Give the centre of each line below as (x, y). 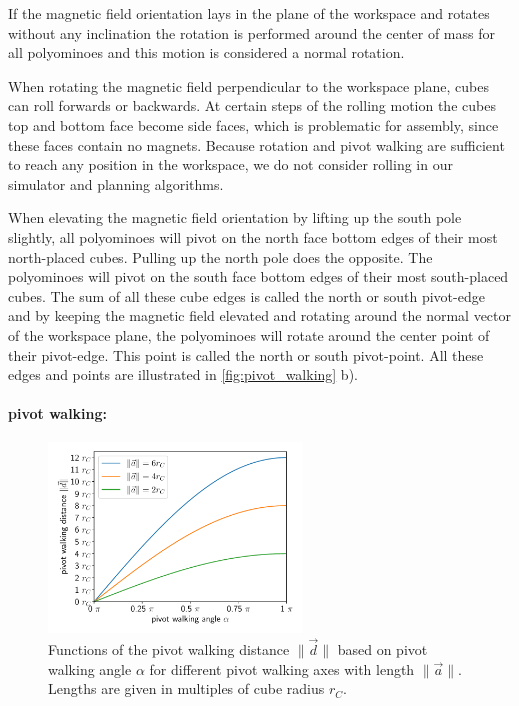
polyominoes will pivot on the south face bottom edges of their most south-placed (258, 276)
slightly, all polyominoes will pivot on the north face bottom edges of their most (253, 236)
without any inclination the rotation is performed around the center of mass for (252, 32)
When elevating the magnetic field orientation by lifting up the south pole (235, 217)
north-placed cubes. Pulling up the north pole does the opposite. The (220, 256)
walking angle (90, 668)
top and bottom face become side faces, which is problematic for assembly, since (253, 124)
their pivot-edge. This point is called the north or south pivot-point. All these (246, 354)
